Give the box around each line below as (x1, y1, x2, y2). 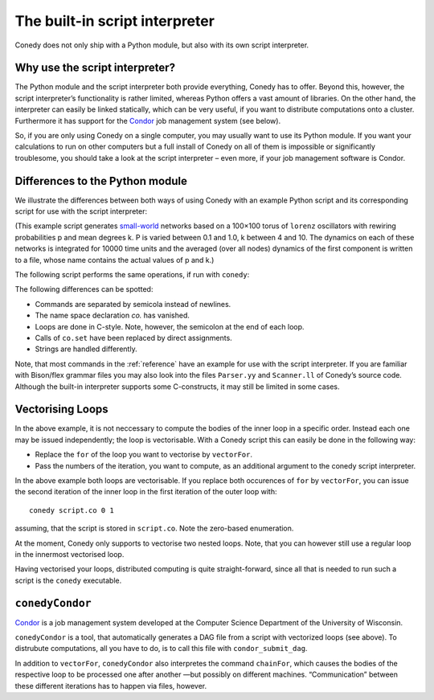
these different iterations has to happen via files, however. (14, 681, 207, 690)
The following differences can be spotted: (14, 285, 154, 294)
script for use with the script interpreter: (14, 207, 148, 216)
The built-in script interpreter (14, 12, 215, 30)
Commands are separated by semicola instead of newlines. (35, 299, 231, 309)
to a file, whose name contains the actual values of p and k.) (14, 255, 215, 264)
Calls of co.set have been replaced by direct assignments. (35, 334, 232, 342)
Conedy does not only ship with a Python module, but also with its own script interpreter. (14, 40, 309, 50)
